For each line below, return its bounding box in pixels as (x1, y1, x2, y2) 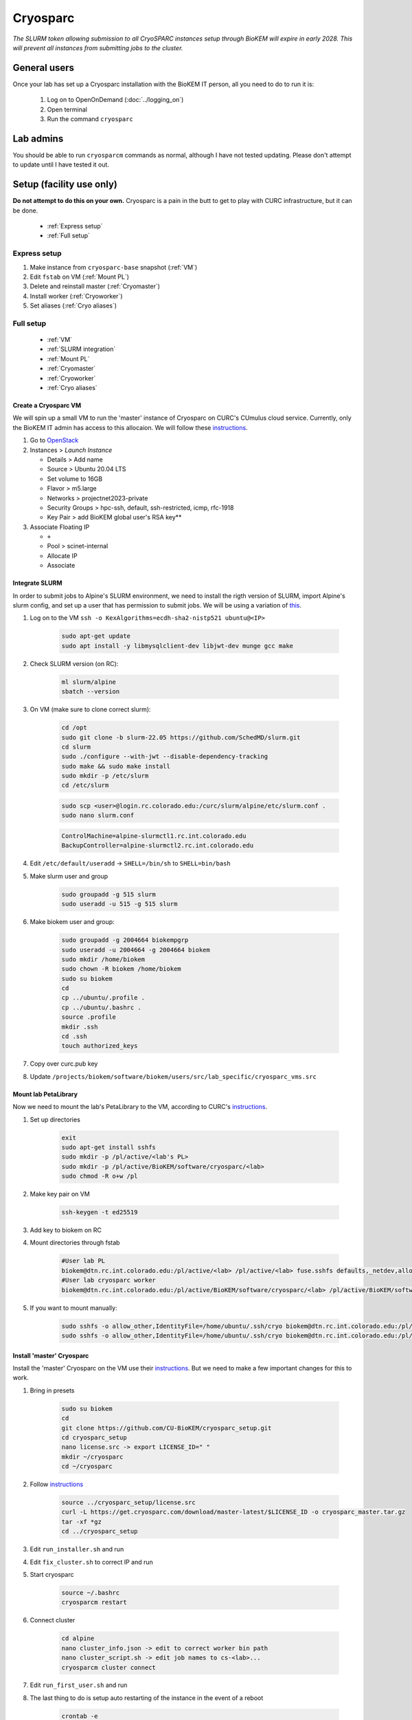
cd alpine (61, 1635, 95, 1642)
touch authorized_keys (61, 1042, 138, 1050)
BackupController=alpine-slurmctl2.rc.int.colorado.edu (61, 841, 254, 850)
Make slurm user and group (30, 872, 108, 880)
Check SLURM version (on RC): (30, 659, 119, 667)
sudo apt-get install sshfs (61, 1143, 156, 1151)
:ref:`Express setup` (47, 222, 103, 230)
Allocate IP (47, 551, 78, 560)
